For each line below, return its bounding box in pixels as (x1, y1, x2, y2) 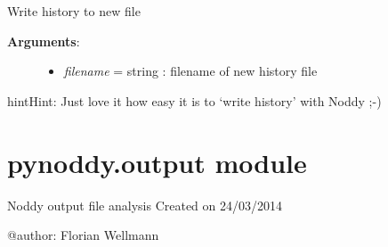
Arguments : (7, 31, 80, 50)
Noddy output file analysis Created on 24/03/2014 (7, 195, 282, 214)
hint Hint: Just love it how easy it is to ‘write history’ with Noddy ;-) (7, 91, 382, 110)
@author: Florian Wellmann (7, 226, 159, 244)
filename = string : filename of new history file (63, 62, 318, 80)
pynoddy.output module (7, 144, 307, 180)
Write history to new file (7, 2, 141, 20)
